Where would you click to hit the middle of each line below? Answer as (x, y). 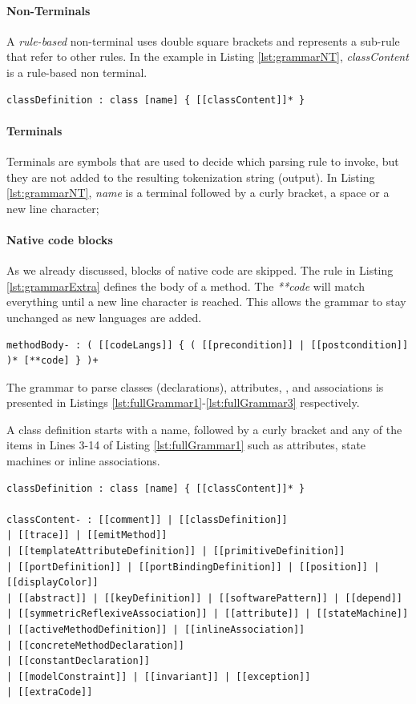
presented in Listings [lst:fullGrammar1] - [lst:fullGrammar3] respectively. (183, 402)
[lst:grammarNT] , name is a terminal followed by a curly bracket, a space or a (198, 193)
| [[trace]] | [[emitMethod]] (87, 535)
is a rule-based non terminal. (77, 72)
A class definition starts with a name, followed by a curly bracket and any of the (204, 429)
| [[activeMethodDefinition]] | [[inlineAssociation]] (156, 630)
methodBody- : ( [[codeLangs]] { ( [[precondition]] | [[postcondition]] (208, 345)
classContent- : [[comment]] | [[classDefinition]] (147, 519)
